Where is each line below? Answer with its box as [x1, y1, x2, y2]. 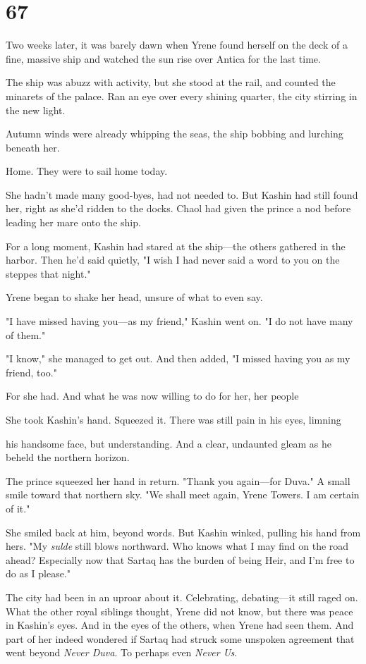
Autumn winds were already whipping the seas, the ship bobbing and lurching [6, 126, 343, 141]
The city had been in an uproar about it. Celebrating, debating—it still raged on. [6, 589, 358, 604]
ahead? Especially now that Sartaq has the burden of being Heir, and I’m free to [6, 552, 355, 567]
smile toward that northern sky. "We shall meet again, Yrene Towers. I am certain [6, 487, 360, 502]
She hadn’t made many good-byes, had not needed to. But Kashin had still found [6, 187, 358, 202]
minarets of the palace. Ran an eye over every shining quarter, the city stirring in [6, 88, 358, 103]
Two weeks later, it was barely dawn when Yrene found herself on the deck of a [6, 37, 348, 52]
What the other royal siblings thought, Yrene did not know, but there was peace [6, 603, 353, 618]
